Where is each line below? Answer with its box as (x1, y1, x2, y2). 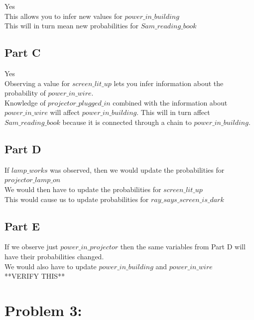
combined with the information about (113, 97, 228, 107)
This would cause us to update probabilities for (4, 194, 149, 204)
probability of (4, 88, 46, 98)
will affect (50, 107, 80, 117)
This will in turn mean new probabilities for (4, 20, 139, 31)
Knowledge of (4, 97, 46, 107)
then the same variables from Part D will (120, 241, 246, 252)
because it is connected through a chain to (62, 116, 192, 127)
